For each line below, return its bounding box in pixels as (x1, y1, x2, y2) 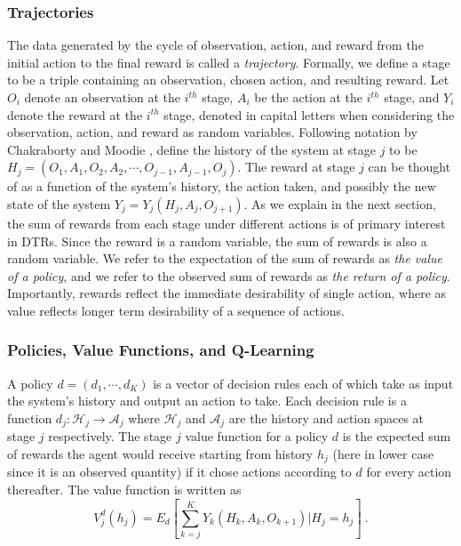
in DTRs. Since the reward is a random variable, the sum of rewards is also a (7, 231, 427, 250)
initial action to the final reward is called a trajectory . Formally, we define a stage (7, 52, 450, 71)
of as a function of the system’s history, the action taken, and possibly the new (7, 177, 436, 196)
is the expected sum (342, 427, 451, 446)
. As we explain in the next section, (243, 194, 436, 213)
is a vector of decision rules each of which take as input (153, 373, 454, 392)
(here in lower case (332, 444, 434, 462)
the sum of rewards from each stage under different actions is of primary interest (7, 213, 446, 232)
